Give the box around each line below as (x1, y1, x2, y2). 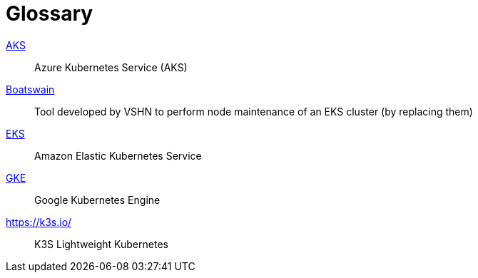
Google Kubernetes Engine (34, 193, 161, 206)
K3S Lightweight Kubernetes (34, 237, 168, 250)
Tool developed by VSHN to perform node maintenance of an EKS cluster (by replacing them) (34, 105, 473, 118)
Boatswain (6, 83, 55, 96)
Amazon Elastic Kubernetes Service (34, 149, 202, 162)
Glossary (6, 1, 93, 26)
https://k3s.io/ (6, 215, 72, 228)
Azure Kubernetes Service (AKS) (34, 61, 188, 73)
